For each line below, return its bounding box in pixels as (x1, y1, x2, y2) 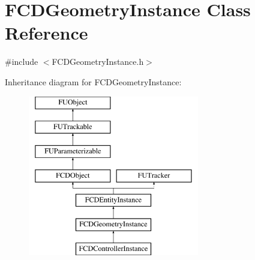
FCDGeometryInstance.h (52, 55, 144, 68)
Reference (5, 20, 88, 45)
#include (5, 55, 38, 68)
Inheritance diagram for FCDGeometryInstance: (5, 75, 182, 88)
